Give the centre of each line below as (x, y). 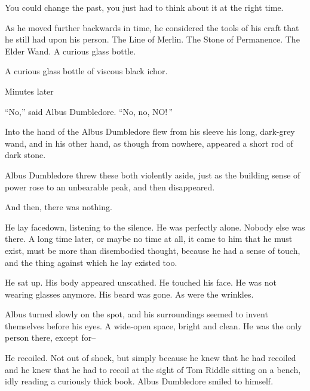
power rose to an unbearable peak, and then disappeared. (110, 187)
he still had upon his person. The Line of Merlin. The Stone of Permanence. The (152, 39)
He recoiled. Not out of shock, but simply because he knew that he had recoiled (151, 358)
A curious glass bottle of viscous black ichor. (86, 71)
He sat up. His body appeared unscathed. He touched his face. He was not (141, 282)
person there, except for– (50, 337)
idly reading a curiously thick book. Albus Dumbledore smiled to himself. (139, 381)
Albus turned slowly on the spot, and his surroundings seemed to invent (136, 314)
